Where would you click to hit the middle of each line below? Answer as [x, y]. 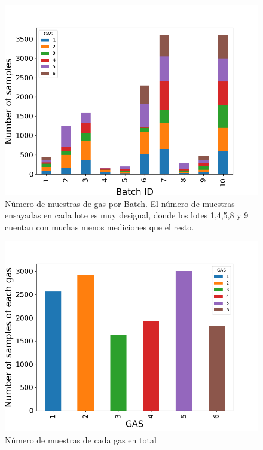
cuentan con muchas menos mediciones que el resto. [100, 226]
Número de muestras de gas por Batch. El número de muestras [120, 203]
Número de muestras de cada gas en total [81, 440]
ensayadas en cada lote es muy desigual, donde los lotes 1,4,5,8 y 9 [127, 215]
